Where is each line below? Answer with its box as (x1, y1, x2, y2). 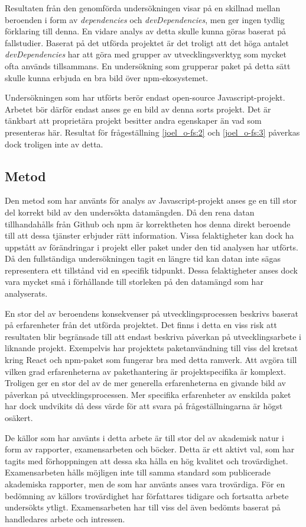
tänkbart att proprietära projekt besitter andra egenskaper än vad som (5, 114, 262, 127)
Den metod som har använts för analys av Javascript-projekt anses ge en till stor (5, 194, 297, 207)
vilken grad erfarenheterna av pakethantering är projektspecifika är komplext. (5, 365, 287, 377)
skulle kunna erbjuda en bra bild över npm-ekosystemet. (5, 71, 209, 83)
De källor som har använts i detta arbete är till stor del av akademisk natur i (5, 431, 284, 444)
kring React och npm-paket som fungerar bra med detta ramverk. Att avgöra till (5, 354, 297, 366)
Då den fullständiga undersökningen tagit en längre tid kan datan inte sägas (5, 252, 281, 265)
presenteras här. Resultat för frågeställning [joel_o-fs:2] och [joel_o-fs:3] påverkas (5, 126, 300, 138)
